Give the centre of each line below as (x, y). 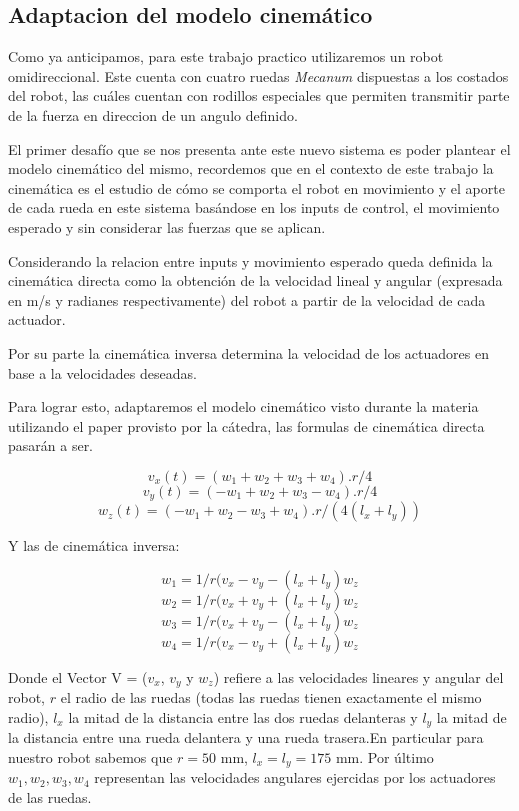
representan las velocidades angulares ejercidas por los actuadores (295, 777)
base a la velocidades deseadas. (102, 372)
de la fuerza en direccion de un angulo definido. (153, 114)
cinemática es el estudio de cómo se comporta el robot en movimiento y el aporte (256, 187)
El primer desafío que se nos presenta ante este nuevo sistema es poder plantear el (259, 148)
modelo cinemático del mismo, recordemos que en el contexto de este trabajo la (251, 168)
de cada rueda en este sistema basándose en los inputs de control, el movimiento (254, 207)
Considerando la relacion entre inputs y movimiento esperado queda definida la (250, 260)
